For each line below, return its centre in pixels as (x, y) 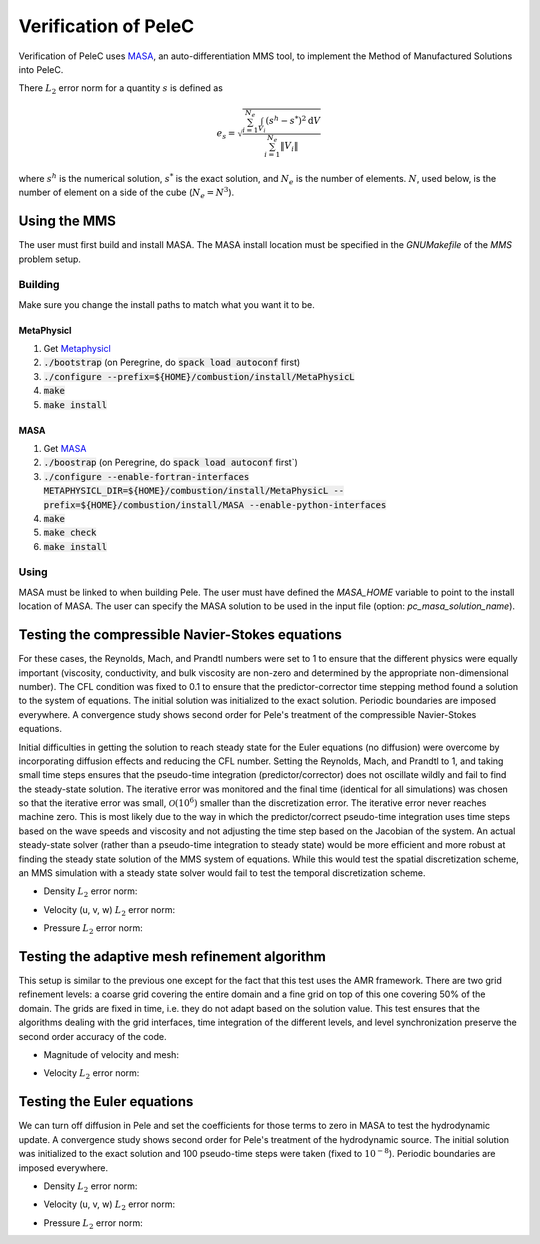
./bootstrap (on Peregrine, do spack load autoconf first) (172, 362)
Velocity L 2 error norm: (91, 1074)
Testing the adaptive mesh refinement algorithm (172, 956)
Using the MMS (67, 221)
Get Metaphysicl (77, 349)
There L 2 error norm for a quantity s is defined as (121, 89)
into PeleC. (41, 69)
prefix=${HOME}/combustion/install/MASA (144, 504)
